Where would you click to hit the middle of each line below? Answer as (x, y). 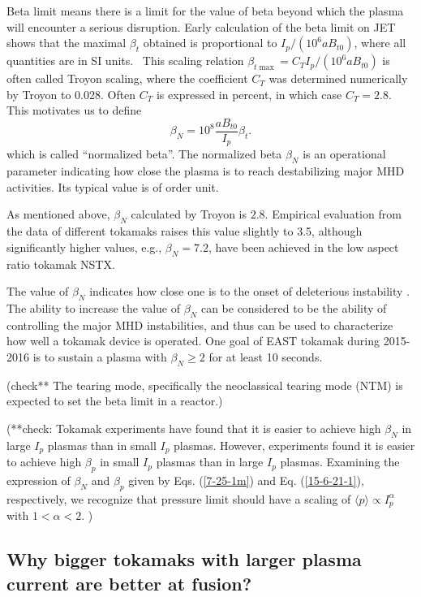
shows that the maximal (67, 43)
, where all (380, 43)
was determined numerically (338, 78)
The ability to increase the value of (93, 308)
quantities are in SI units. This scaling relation (125, 61)
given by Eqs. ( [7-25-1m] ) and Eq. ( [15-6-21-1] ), (246, 480)
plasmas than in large (210, 462)
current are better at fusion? (129, 583)
